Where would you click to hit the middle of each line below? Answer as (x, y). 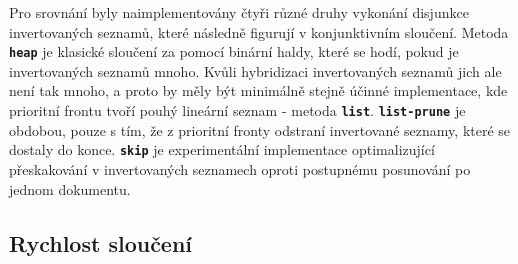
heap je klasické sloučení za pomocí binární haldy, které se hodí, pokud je (234, 51)
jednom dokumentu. (70, 188)
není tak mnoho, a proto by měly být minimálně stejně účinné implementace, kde (258, 90)
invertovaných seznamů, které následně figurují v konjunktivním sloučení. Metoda (259, 31)
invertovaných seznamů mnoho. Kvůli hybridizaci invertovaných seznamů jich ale (255, 70)
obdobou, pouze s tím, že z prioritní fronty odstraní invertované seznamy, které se (260, 129)
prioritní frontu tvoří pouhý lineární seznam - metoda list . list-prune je (237, 110)
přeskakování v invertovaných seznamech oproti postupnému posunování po (240, 168)
